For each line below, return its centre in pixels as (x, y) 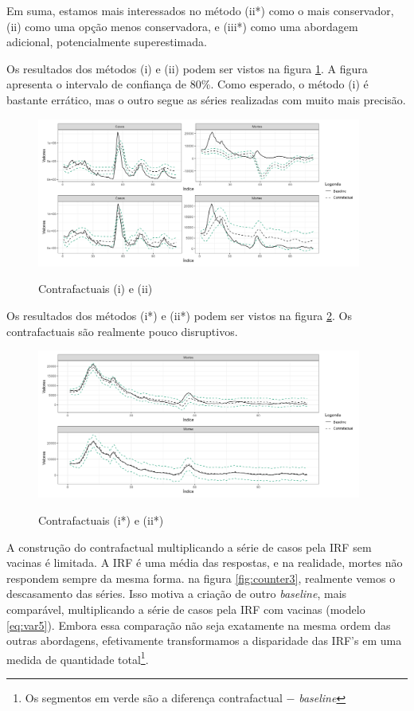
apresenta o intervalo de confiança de (97, 84)
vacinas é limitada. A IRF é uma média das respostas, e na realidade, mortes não (205, 563)
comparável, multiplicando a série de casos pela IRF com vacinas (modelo (186, 609)
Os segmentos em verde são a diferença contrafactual (154, 698)
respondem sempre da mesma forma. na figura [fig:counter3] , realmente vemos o (201, 578)
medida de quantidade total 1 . (78, 658)
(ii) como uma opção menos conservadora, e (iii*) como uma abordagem (182, 26)
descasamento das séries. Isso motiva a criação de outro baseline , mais (177, 594)
